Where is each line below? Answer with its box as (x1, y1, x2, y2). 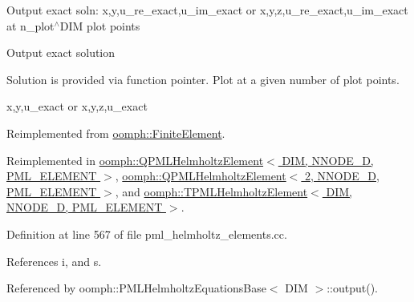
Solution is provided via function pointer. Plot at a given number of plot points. (6, 70, 400, 87)
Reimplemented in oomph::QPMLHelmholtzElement (6, 151, 264, 168)
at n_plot (6, 17, 55, 34)
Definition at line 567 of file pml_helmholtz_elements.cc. (6, 225, 287, 242)
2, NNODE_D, (305, 167, 379, 184)
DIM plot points (59, 17, 140, 34)
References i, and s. (6, 252, 102, 269)
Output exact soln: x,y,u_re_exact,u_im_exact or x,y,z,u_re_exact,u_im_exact (6, 2, 408, 18)
